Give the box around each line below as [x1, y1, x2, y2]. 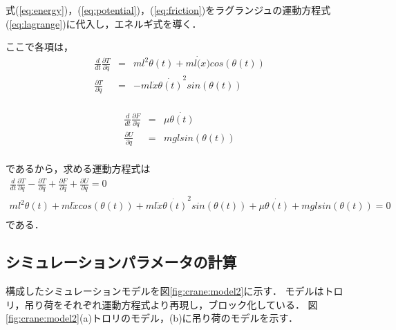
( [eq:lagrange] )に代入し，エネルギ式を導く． [6, 16, 202, 30]
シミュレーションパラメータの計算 [6, 251, 237, 273]
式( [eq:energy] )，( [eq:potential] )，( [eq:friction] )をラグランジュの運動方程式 [6, 3, 331, 17]
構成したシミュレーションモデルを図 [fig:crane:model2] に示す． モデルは [6, 283, 324, 297]
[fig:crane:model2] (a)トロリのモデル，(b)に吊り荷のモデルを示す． [6, 311, 299, 325]
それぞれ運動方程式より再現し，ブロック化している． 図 [63, 297, 318, 311]
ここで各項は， [6, 39, 73, 54]
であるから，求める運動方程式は [6, 161, 151, 175]
